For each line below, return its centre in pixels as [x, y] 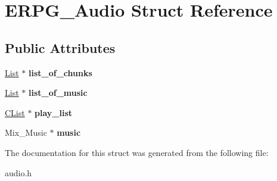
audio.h [18, 172]
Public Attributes [60, 47]
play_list [54, 112]
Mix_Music [26, 132]
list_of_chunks [60, 72]
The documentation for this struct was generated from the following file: [137, 152]
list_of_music [58, 93]
